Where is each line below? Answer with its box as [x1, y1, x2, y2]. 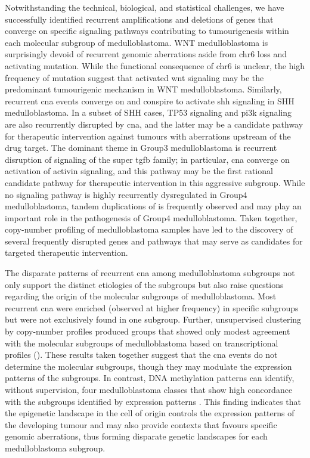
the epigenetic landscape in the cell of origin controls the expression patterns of [5, 407, 294, 419]
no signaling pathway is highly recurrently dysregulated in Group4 [5, 188, 247, 200]
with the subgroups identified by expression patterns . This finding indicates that [5, 395, 301, 407]
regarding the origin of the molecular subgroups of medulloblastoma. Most [5, 290, 277, 302]
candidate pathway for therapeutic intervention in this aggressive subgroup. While [5, 176, 305, 188]
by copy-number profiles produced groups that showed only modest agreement [5, 325, 290, 338]
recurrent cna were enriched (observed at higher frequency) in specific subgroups [5, 301, 299, 314]
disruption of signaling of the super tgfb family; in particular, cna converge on [5, 153, 290, 165]
